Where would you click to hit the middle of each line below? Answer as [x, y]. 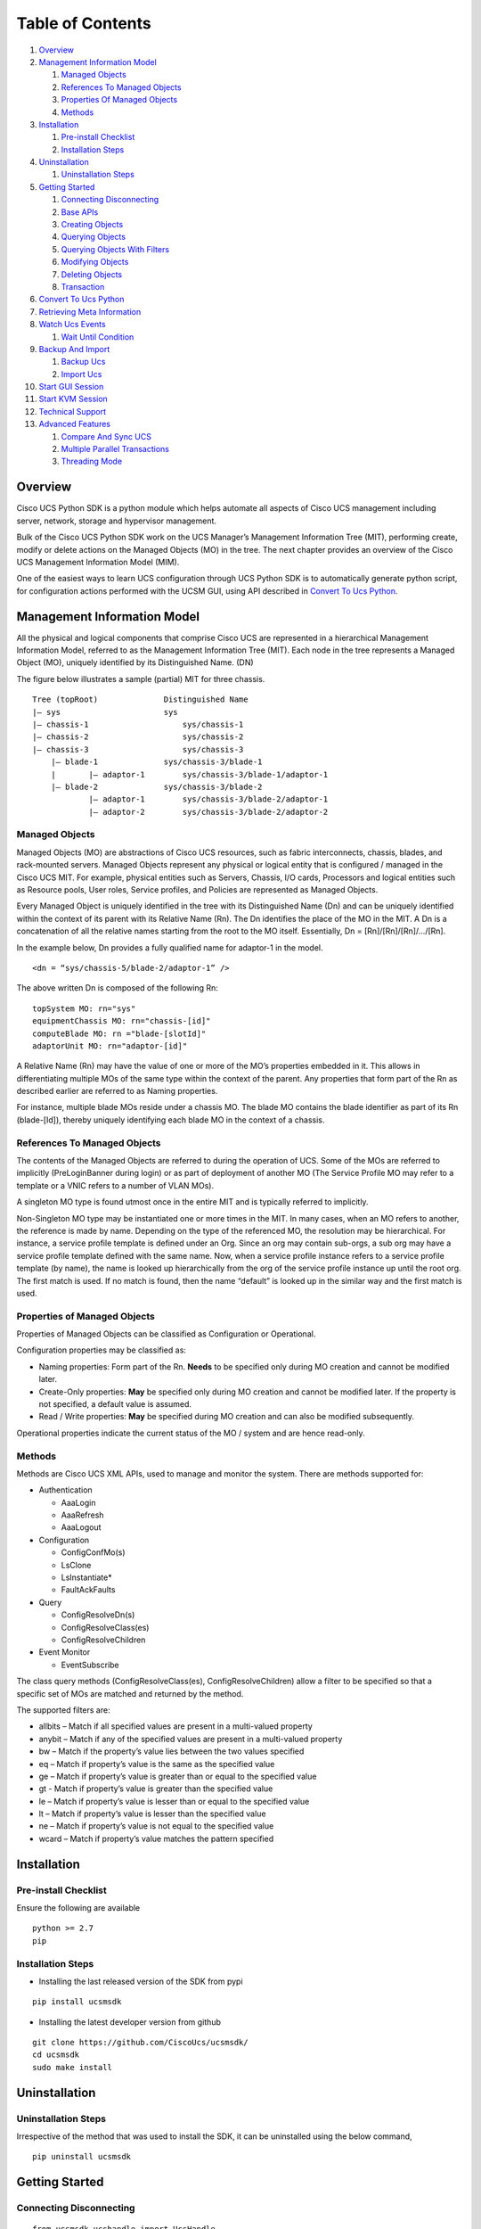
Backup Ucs [83, 362]
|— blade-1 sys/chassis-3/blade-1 [156, 762]
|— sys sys [105, 712]
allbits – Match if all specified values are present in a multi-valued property [176, 1726]
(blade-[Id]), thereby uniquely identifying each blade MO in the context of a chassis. [171, 1120]
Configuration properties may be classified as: [102, 1350]
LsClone [76, 1565]
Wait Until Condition [98, 337]
